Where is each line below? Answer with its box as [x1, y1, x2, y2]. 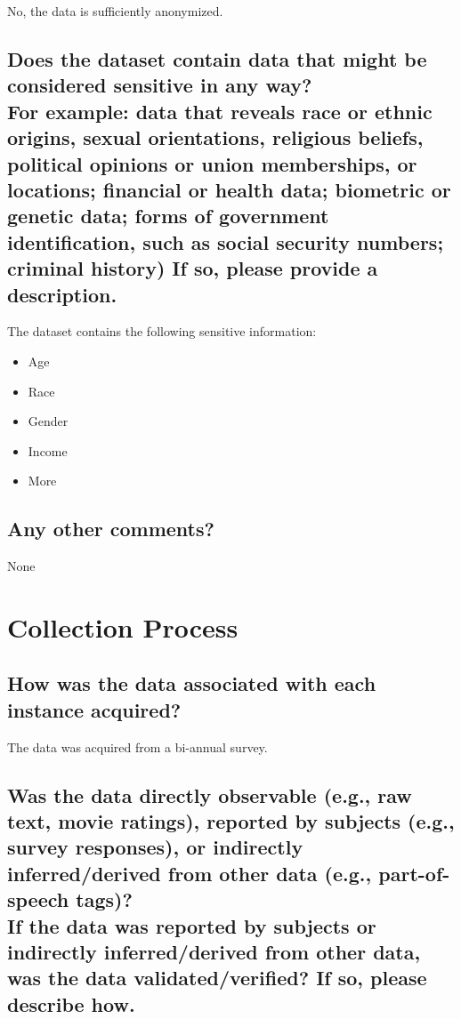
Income [28, 441, 68, 460]
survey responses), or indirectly [7, 833, 303, 861]
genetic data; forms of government [7, 202, 329, 229]
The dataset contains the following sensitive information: [7, 322, 317, 341]
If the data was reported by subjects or [7, 911, 376, 939]
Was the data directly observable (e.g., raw [7, 781, 412, 808]
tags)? [76, 886, 133, 913]
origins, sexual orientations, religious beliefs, [7, 124, 424, 151]
